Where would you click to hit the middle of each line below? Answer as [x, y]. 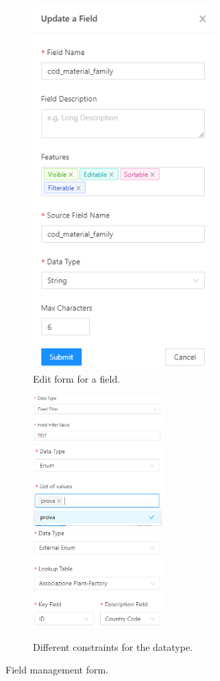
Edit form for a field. [77, 378]
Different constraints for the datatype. [113, 646]
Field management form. [57, 670]
